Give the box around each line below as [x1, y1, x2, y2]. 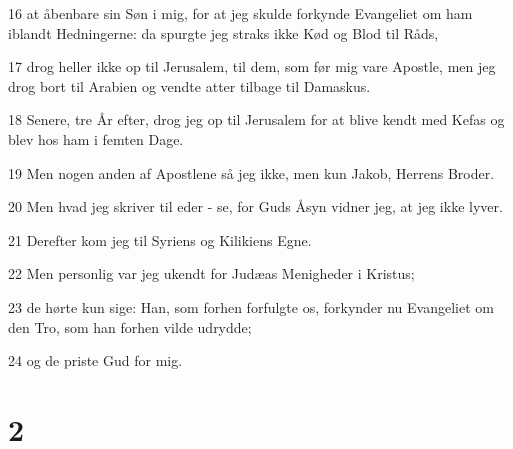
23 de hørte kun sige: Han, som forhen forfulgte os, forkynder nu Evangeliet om [8, 296, 494, 317]
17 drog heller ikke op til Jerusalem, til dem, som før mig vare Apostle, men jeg [8, 56, 496, 77]
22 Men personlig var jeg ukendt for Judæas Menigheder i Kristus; [8, 263, 415, 284]
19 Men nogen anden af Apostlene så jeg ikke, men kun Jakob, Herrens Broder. [8, 162, 495, 183]
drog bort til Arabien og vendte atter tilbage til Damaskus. [8, 75, 371, 96]
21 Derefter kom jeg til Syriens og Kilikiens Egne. [8, 229, 312, 250]
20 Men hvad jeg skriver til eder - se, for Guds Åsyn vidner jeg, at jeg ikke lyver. [8, 196, 503, 217]
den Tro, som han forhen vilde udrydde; [8, 316, 252, 337]
